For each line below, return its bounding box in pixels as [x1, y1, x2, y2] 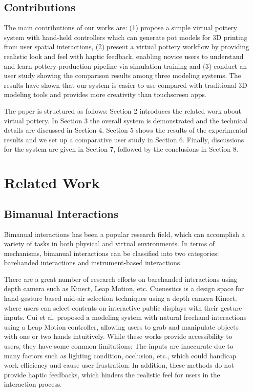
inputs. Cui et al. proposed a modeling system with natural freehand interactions [4, 312, 247, 322]
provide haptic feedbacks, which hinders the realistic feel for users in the [4, 369, 220, 379]
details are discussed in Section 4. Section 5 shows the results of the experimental [4, 125, 248, 135]
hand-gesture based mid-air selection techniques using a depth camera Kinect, [4, 293, 237, 303]
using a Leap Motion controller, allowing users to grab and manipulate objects [4, 321, 239, 332]
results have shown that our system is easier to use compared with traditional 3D [4, 79, 247, 90]
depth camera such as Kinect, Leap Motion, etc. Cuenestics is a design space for [4, 283, 244, 294]
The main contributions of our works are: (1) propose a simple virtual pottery [4, 22, 237, 33]
